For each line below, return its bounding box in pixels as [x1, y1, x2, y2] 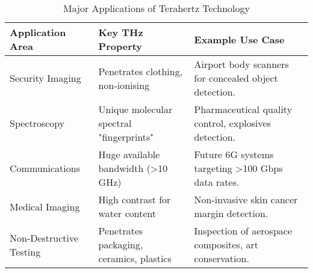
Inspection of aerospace [194, 224, 293, 238]
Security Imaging [10, 71, 81, 85]
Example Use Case [194, 32, 285, 46]
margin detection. [194, 206, 268, 220]
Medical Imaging [10, 199, 80, 213]
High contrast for [98, 192, 171, 206]
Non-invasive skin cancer [194, 192, 298, 206]
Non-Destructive [10, 230, 79, 245]
